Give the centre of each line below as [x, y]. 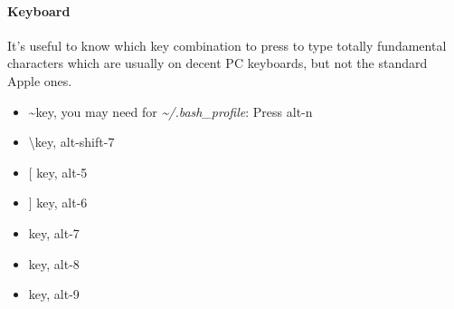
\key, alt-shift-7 [71, 142]
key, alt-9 [54, 294]
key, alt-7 [54, 232]
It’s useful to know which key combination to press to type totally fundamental [227, 45]
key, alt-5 [62, 172]
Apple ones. [40, 80]
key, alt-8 [54, 263]
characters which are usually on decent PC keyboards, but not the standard [218, 63]
